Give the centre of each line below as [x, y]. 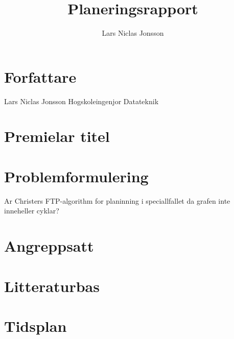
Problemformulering [76, 176]
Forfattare [40, 76]
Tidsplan [36, 325]
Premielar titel [57, 136]
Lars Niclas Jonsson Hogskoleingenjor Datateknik [81, 101]
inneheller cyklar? [32, 211]
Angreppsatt [49, 246]
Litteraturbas [52, 286]
